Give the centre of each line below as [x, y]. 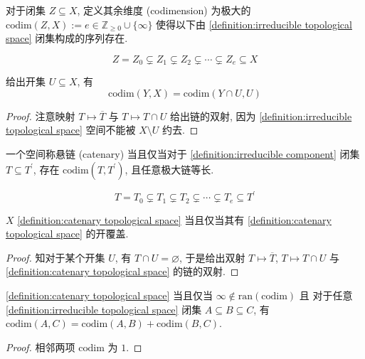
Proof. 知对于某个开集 [55, 257]
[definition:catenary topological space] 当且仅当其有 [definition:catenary [174, 219]
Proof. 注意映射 [41, 116]
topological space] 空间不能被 [71, 130]
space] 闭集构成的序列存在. [67, 38]
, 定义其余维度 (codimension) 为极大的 [164, 10]
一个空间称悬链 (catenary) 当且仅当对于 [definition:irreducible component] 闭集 [183, 154]
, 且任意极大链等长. [169, 169]
